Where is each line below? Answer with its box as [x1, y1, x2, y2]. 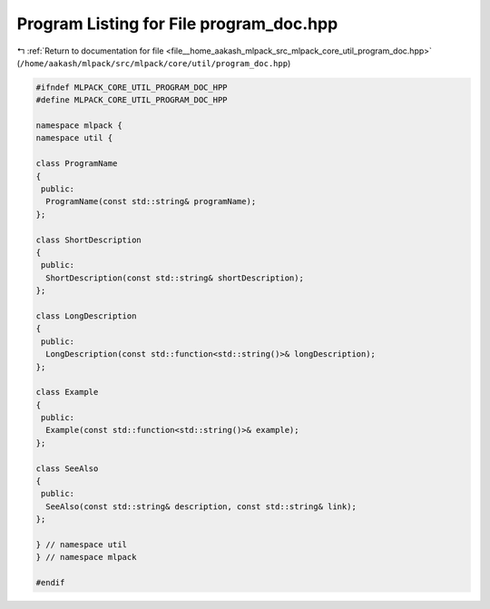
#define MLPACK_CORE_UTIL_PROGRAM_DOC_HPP [35, 95, 228, 105]
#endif [35, 577, 65, 588]
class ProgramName [35, 159, 118, 169]
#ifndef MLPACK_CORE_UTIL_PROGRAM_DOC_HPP [35, 82, 228, 93]
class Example [35, 387, 99, 398]
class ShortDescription [35, 234, 142, 245]
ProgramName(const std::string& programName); [45, 196, 257, 207]
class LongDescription [35, 310, 137, 321]
